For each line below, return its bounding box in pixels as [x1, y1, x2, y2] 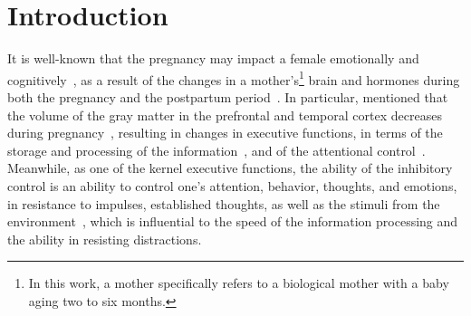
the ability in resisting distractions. [7, 229, 202, 248]
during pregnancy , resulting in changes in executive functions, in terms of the [7, 123, 443, 142]
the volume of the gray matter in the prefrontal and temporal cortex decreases [7, 105, 442, 124]
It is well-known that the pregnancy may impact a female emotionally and [7, 49, 419, 68]
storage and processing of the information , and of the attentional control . [7, 140, 426, 159]
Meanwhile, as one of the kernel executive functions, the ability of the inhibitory [7, 158, 453, 177]
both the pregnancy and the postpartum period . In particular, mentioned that [7, 87, 448, 106]
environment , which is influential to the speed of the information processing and [7, 212, 458, 231]
